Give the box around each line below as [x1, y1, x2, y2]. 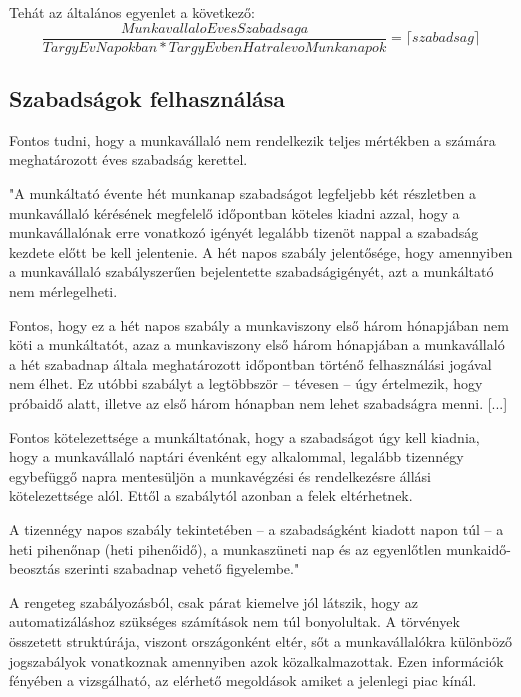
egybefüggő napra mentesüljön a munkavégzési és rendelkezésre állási [9, 465, 432, 486]
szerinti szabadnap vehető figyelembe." [64, 558, 300, 579]
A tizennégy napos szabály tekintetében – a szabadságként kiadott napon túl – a [9, 518, 504, 539]
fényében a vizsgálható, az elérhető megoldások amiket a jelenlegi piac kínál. [9, 670, 477, 691]
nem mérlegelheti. [9, 281, 118, 302]
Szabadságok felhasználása [9, 83, 286, 114]
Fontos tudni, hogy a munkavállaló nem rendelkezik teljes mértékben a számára [9, 129, 496, 150]
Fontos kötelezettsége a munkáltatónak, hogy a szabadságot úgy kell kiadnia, [9, 426, 480, 447]
